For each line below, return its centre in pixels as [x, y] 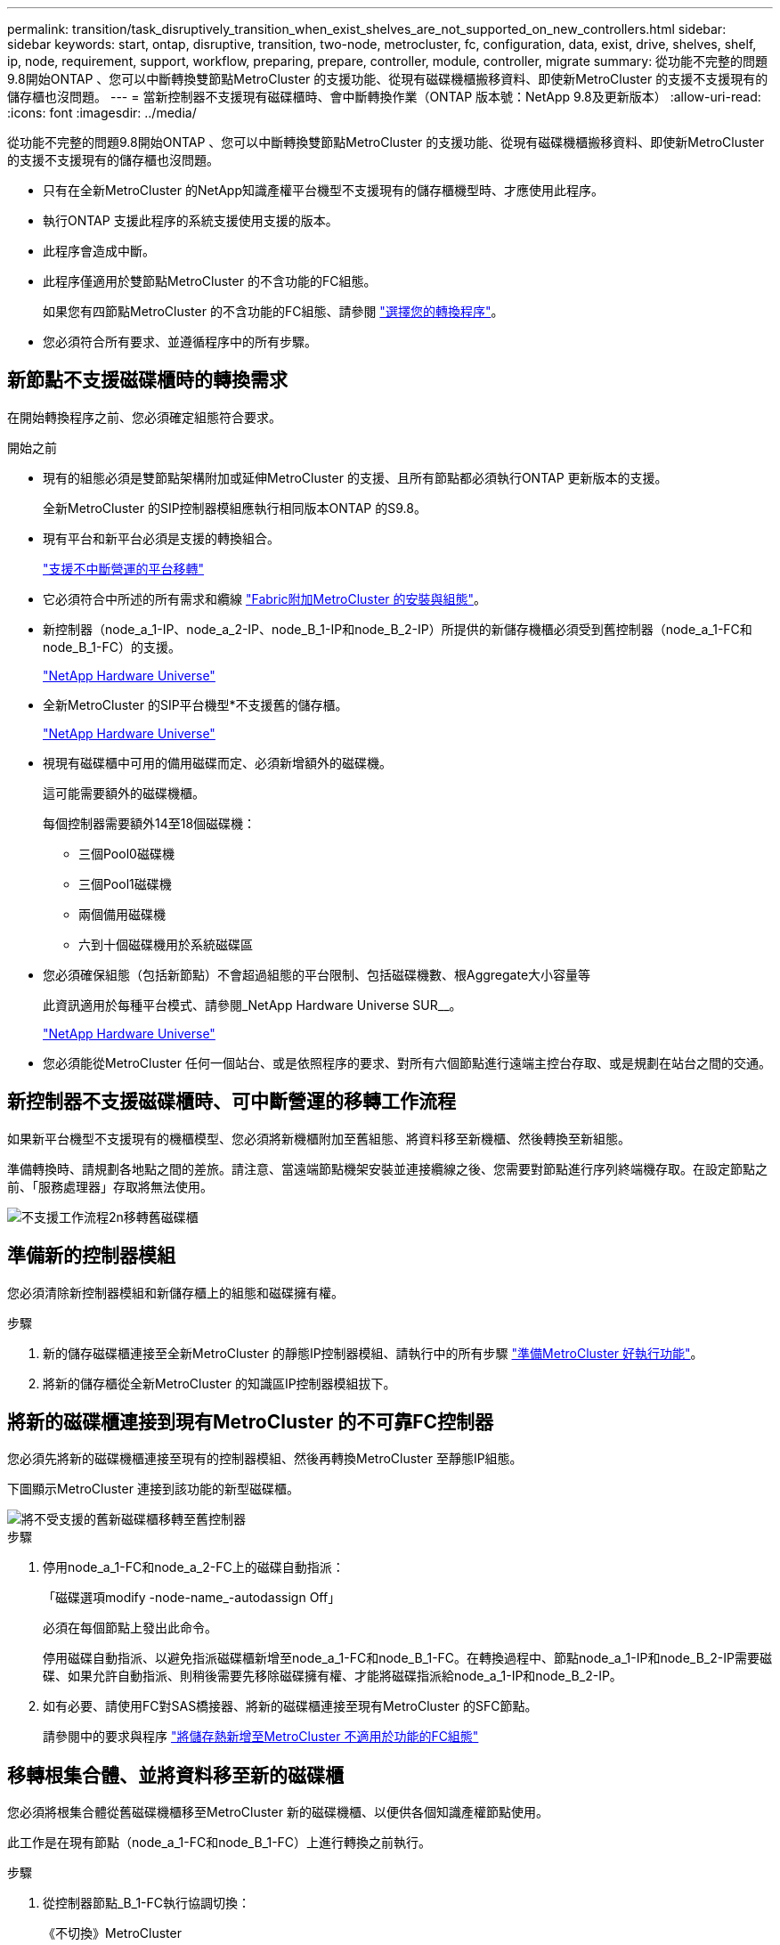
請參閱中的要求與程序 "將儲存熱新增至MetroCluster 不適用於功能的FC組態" [261, 1737]
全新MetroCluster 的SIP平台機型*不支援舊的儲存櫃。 [195, 704]
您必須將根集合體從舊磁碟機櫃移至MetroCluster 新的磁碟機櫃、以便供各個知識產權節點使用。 [278, 1812]
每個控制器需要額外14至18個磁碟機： [150, 823]
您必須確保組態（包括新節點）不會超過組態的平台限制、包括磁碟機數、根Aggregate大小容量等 [317, 974]
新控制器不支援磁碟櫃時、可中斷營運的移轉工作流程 [232, 1102]
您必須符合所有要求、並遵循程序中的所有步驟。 [180, 342]
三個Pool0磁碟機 [126, 853]
